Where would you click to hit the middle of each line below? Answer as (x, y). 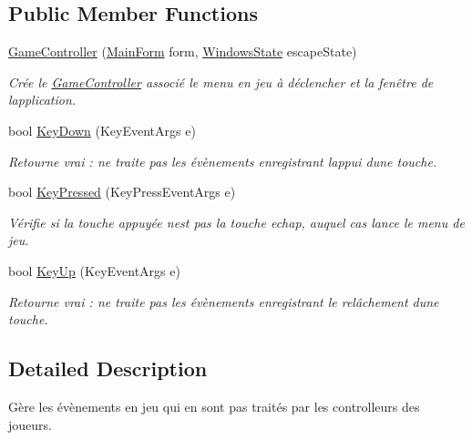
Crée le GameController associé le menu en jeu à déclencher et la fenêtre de (221, 82)
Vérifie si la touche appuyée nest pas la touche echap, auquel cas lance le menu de (236, 222)
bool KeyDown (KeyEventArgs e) (102, 130)
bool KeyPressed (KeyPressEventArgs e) (122, 192)
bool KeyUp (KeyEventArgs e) (94, 270)
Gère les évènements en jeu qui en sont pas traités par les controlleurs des (214, 406)
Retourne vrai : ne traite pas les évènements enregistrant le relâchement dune (224, 301)
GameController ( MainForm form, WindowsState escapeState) (183, 51)
